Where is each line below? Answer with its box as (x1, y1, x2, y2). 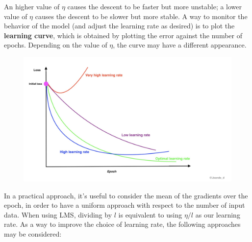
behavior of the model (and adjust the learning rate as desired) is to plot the (4, 21, 235, 31)
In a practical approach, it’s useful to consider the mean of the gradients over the (4, 190, 248, 200)
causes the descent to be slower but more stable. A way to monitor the (35, 11, 248, 21)
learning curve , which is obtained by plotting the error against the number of (4, 30, 242, 40)
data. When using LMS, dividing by (4, 209, 112, 219)
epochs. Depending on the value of (4, 40, 107, 50)
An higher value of (4, 1, 60, 11)
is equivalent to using (118, 209, 182, 219)
